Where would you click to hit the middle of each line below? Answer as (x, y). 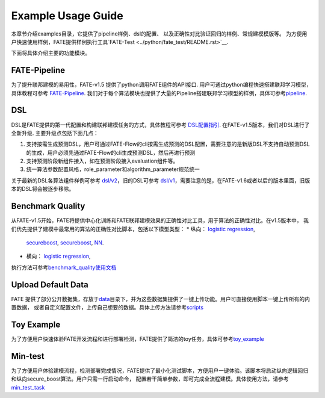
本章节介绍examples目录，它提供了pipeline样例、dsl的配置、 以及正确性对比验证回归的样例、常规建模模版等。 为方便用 (159, 34)
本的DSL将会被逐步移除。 (43, 189)
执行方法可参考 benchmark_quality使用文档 (64, 267)
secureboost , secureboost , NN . (65, 242)
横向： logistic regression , (58, 257)
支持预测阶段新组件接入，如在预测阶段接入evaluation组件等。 (102, 161)
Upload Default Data (50, 285)
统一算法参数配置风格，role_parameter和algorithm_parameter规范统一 (113, 169)
